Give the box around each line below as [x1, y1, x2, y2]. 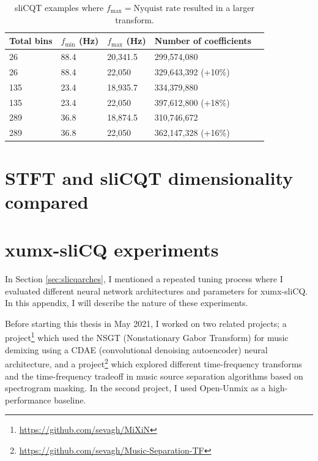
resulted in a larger [183, 1, 254, 13]
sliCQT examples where [14, 1, 104, 13]
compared [5, 189, 89, 214]
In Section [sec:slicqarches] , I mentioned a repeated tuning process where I [5, 272, 283, 285]
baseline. [54, 393, 86, 406]
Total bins [9, 34, 53, 47]
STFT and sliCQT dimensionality [5, 165, 294, 190]
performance [5, 393, 51, 406]
